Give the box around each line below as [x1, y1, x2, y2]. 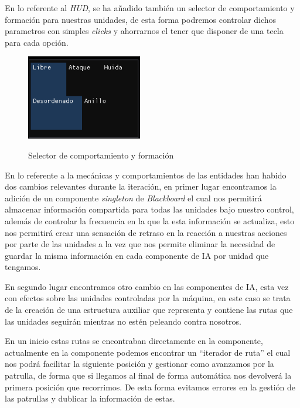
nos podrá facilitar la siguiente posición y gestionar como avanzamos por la [5, 358, 274, 370]
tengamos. [5, 261, 41, 273]
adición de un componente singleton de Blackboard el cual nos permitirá [5, 191, 262, 204]
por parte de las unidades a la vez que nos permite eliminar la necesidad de [5, 238, 275, 250]
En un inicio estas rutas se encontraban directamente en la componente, [5, 335, 263, 347]
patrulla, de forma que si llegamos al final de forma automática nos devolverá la [5, 369, 292, 382]
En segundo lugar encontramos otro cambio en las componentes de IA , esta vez [5, 280, 289, 292]
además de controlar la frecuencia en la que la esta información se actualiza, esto [5, 214, 295, 227]
